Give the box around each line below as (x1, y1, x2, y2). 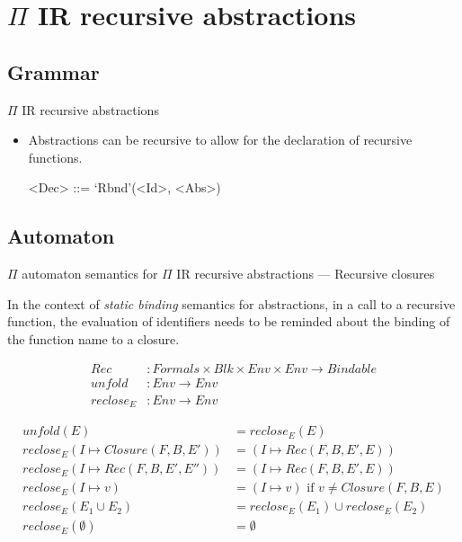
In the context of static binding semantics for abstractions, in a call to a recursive (7, 294, 456, 313)
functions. (28, 147, 83, 166)
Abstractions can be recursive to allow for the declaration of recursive (28, 130, 413, 149)
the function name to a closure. (7, 329, 180, 348)
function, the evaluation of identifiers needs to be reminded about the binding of (7, 312, 450, 331)
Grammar (7, 58, 100, 85)
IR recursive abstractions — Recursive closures (176, 264, 435, 283)
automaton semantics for (22, 264, 158, 283)
